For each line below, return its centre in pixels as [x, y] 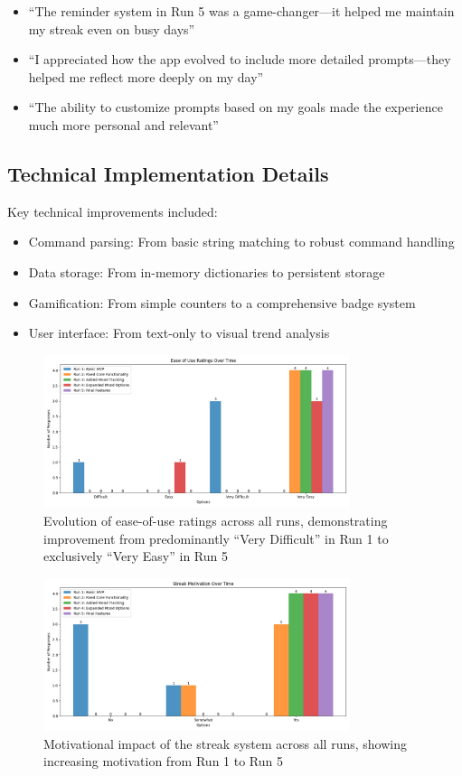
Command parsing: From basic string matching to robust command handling [241, 242]
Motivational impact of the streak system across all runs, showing [225, 743]
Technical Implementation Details [168, 173]
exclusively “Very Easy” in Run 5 [136, 556]
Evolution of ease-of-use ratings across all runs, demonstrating [216, 520]
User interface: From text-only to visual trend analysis [179, 333]
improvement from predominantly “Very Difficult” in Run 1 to [216, 538]
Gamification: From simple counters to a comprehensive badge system [222, 302]
